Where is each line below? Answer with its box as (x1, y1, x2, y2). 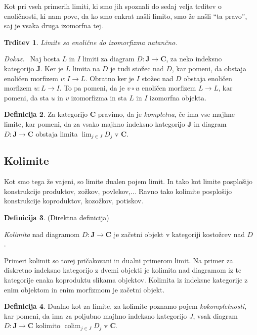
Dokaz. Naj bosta (4, 53, 60, 64)
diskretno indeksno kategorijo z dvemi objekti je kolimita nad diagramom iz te (4, 265, 242, 275)
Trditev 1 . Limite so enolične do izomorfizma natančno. (4, 37, 177, 47)
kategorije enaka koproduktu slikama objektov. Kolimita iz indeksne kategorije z (4, 274, 248, 285)
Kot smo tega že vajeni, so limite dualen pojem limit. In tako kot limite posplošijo (4, 176, 253, 187)
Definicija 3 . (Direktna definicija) (4, 212, 109, 222)
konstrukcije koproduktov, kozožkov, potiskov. (4, 195, 143, 206)
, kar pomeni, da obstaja (171, 63, 247, 73)
